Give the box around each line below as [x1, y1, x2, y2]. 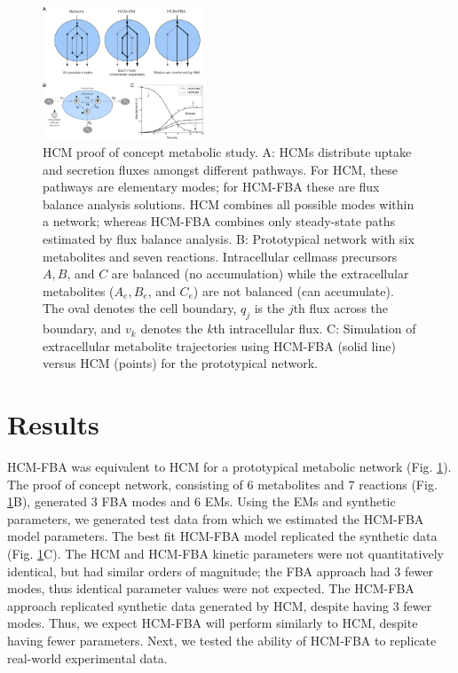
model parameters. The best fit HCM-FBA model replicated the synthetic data [7, 527, 438, 545]
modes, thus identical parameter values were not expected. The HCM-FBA [7, 579, 415, 598]
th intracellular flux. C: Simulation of [213, 319, 416, 338]
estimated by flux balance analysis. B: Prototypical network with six [43, 229, 415, 247]
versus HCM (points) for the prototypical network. [43, 354, 318, 372]
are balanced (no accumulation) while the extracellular [111, 264, 409, 283]
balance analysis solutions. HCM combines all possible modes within [43, 194, 415, 213]
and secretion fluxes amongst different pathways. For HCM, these [43, 160, 399, 178]
